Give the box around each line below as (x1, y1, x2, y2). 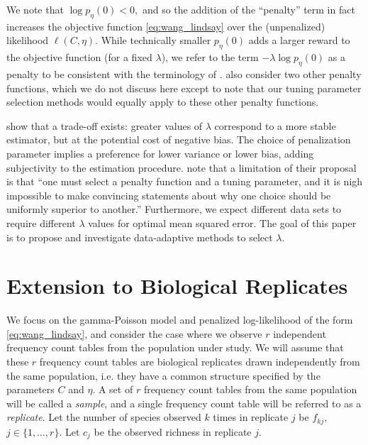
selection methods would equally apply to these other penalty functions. (6, 94, 319, 109)
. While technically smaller (95, 33, 211, 48)
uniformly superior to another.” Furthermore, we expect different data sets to (6, 202, 342, 216)
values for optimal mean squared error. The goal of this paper (88, 215, 357, 230)
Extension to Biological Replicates (6, 271, 348, 300)
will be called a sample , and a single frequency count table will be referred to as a (6, 395, 362, 410)
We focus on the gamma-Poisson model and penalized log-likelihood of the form (6, 312, 353, 327)
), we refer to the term (161, 50, 259, 65)
